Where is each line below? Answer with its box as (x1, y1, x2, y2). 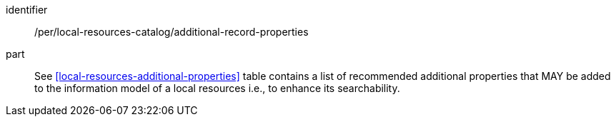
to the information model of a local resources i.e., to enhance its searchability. (34, 82, 400, 94)
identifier (6, 4, 48, 16)
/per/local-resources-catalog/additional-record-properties (34, 26, 309, 38)
